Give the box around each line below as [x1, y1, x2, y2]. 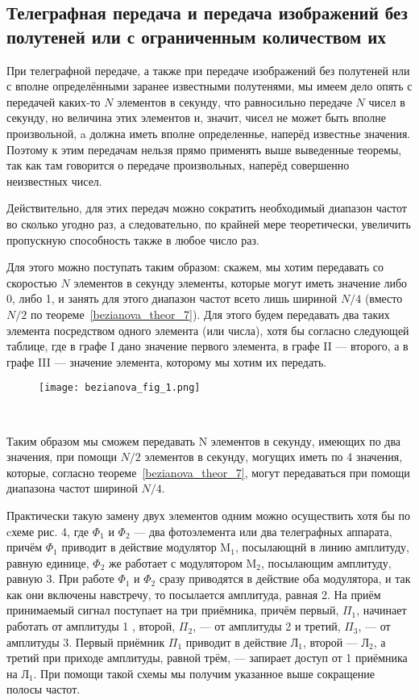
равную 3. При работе [6, 570, 114, 587]
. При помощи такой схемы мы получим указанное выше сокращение [33, 664, 375, 681]
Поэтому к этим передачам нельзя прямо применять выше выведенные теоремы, [6, 140, 402, 157]
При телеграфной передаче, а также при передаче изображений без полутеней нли [6, 61, 410, 78]
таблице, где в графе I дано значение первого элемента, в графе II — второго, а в [6, 337, 409, 354]
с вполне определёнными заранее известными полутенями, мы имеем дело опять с [6, 78, 413, 94]
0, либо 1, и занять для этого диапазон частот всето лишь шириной [6, 290, 338, 307]
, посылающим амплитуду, [261, 554, 392, 571]
